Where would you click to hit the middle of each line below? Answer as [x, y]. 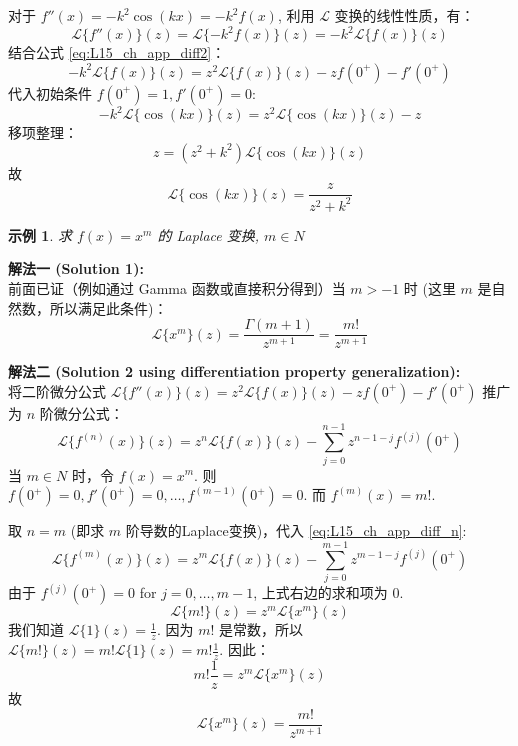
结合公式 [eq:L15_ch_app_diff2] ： [117, 52]
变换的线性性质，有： [404, 15]
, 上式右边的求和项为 [320, 592]
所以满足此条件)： [108, 307]
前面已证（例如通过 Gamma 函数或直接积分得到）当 [177, 287]
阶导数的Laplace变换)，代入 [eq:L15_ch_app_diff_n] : [296, 530]
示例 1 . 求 [40, 234]
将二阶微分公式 [57, 390]
